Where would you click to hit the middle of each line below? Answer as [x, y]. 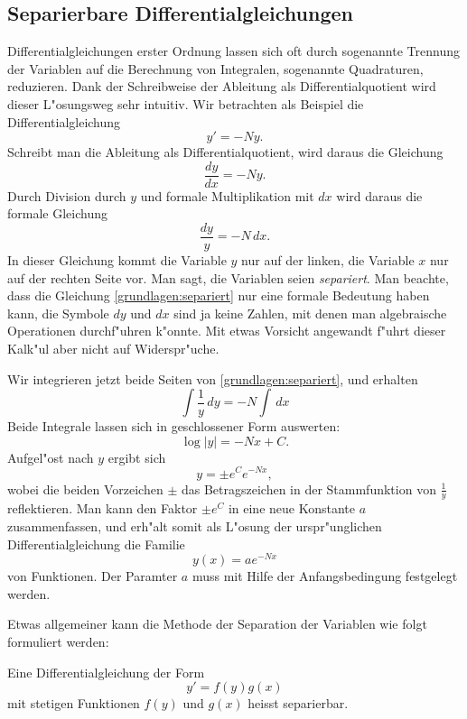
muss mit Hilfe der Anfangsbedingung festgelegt [325, 576]
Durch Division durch [67, 195]
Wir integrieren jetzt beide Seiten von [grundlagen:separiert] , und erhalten [213, 378]
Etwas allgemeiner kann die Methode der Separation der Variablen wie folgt [217, 624]
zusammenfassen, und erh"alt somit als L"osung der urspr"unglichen [195, 525]
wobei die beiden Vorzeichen [85, 489]
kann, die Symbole [58, 313]
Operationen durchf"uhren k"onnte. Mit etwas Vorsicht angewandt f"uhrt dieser [227, 331]
